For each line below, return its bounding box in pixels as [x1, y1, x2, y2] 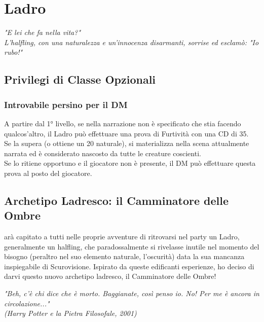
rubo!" [4, 47, 23, 57]
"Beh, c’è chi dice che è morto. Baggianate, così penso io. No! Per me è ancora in [4, 288, 259, 299]
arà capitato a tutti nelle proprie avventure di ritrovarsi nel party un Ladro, [4, 231, 240, 242]
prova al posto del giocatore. [4, 167, 92, 178]
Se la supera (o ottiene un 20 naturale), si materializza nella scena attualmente [4, 138, 249, 149]
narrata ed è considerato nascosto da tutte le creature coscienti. [4, 148, 201, 158]
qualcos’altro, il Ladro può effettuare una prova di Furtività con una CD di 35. [4, 128, 249, 138]
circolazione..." [4, 298, 50, 308]
